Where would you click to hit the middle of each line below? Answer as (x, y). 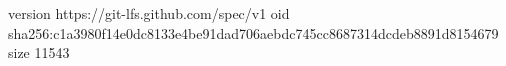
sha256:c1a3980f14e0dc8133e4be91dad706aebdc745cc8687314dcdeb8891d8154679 (253, 32)
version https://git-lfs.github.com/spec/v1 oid (149, 13)
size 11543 (39, 52)
